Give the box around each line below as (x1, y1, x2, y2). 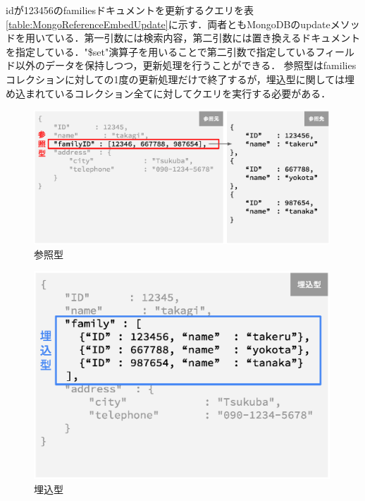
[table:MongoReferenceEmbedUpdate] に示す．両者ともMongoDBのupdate (6, 16, 330, 31)
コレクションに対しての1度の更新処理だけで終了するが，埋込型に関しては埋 (6, 71, 355, 86)
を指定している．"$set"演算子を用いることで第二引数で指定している (6, 44, 316, 59)
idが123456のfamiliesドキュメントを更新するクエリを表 (6, 3, 254, 17)
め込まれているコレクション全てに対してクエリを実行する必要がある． (6, 85, 331, 100)
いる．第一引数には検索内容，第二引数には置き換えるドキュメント (54, 30, 361, 45)
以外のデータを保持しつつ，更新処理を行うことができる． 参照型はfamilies (15, 58, 357, 73)
